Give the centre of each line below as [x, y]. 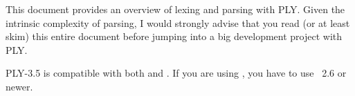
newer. [19, 86]
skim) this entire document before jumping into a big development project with [174, 36]
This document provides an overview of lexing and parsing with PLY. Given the [175, 9]
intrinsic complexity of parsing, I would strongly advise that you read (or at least [178, 22]
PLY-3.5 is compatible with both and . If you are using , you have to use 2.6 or [176, 73]
